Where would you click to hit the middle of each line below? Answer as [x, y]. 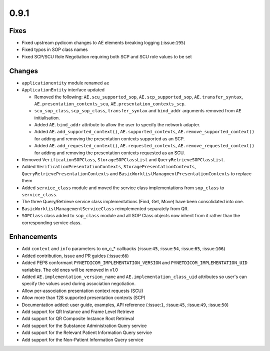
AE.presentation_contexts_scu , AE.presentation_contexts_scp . [110, 104]
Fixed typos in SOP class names [55, 49]
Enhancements [33, 237]
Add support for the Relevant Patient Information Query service [87, 333]
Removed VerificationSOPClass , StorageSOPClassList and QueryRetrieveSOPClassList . [123, 160]
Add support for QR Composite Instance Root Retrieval [78, 319]
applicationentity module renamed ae [65, 83]
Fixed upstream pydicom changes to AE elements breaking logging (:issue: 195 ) [103, 43]
